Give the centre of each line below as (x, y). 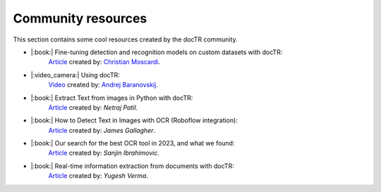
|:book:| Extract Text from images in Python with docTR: (112, 98)
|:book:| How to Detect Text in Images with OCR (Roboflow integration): (134, 120)
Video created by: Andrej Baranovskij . (103, 85)
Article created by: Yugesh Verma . (98, 176)
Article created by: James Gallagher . (102, 130)
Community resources (80, 18)
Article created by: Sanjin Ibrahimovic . (104, 153)
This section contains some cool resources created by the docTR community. (125, 39)
